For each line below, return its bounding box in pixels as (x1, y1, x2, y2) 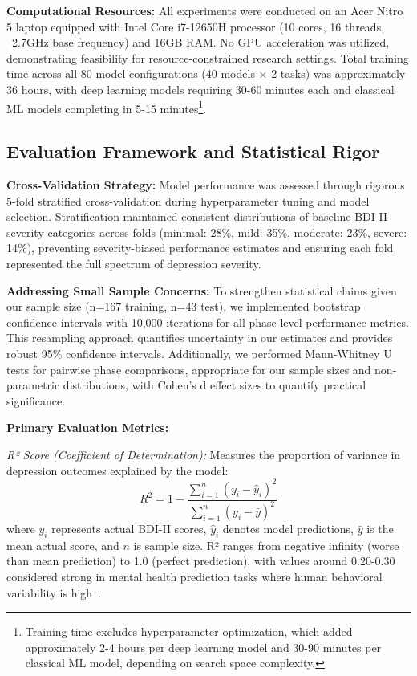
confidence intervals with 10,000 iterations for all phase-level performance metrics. (6, 313, 409, 330)
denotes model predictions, (222, 519, 354, 536)
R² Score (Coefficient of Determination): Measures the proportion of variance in (6, 446, 401, 462)
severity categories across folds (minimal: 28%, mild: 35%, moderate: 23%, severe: (6, 223, 407, 240)
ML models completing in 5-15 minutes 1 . (6, 97, 207, 116)
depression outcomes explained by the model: (6, 462, 229, 478)
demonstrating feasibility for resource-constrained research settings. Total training (6, 49, 409, 66)
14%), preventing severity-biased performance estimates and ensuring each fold (6, 239, 394, 256)
